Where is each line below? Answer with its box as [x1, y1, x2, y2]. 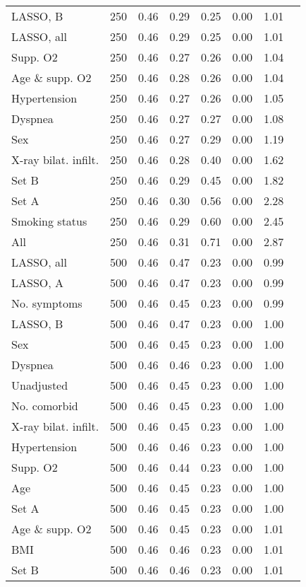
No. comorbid [11, 397, 78, 414]
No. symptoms [11, 295, 82, 311]
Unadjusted [11, 377, 68, 393]
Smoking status [11, 213, 87, 229]
